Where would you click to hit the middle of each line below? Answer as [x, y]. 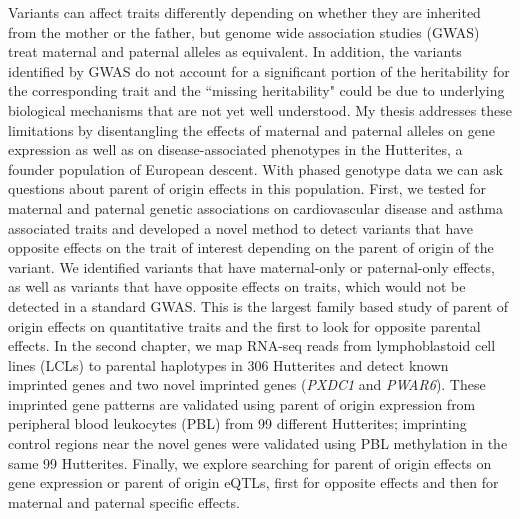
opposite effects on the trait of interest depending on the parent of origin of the [251, 247]
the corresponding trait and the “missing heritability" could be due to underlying [256, 90]
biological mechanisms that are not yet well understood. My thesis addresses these [260, 109]
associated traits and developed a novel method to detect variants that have [241, 227]
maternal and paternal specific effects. [124, 501]
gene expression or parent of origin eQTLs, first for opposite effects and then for [253, 482]
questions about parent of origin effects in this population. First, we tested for [247, 188]
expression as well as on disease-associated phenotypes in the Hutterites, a [235, 149]
